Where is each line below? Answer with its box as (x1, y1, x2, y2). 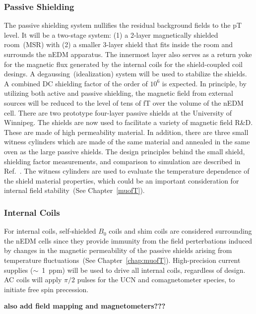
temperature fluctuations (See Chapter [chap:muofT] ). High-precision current (4, 254, 241, 265)
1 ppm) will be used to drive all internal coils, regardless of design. (42, 264, 246, 275)
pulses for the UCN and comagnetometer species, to (77, 274, 235, 285)
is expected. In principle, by (162, 78, 247, 88)
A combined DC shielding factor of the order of (4, 78, 148, 88)
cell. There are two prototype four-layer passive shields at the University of (4, 107, 232, 118)
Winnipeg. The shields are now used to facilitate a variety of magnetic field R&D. (4, 117, 253, 127)
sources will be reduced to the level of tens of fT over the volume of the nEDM (4, 97, 244, 108)
